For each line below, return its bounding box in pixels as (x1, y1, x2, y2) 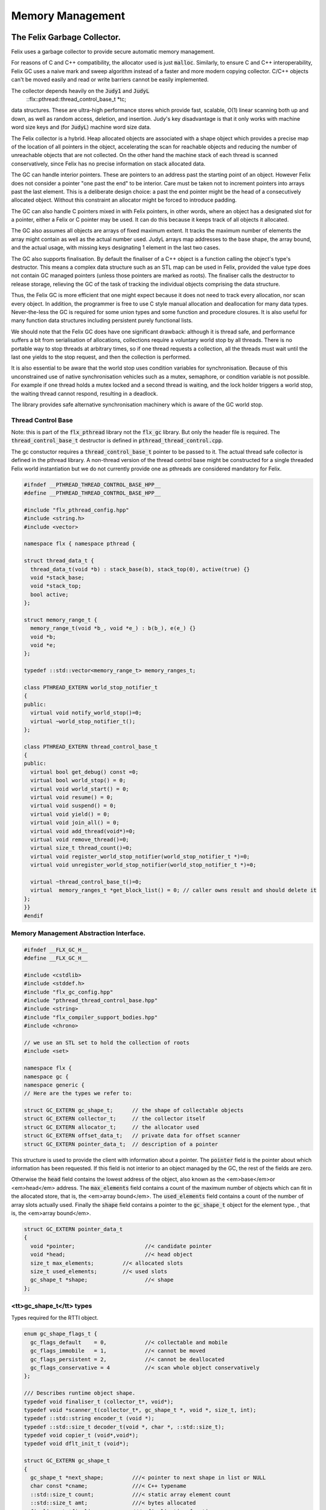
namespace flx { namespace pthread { (24, 541, 136, 547)
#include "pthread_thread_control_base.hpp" (24, 997, 158, 1004)
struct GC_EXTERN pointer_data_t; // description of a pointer (24, 1140, 219, 1148)
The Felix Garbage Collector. (11, 32, 121, 42)
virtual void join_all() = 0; (30, 819, 120, 826)
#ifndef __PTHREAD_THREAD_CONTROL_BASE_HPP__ (24, 481, 161, 488)
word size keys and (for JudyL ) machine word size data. (11, 124, 152, 131)
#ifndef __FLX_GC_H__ (24, 946, 88, 953)
